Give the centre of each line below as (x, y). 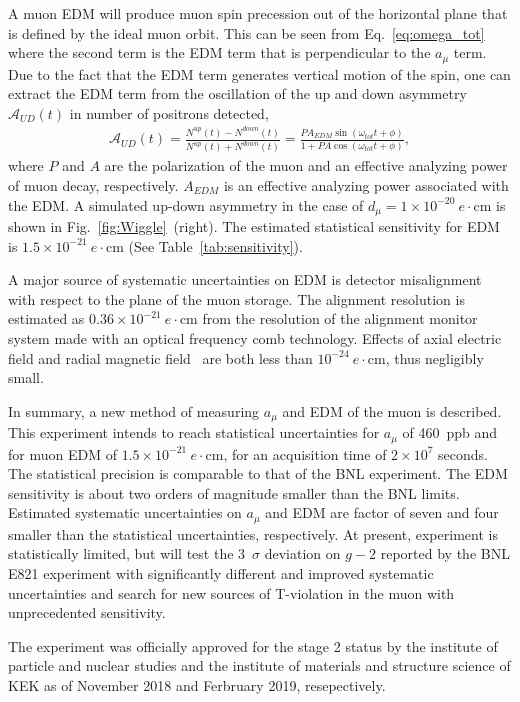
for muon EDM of (62, 453)
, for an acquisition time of (305, 453)
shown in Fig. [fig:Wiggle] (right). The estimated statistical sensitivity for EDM (254, 225)
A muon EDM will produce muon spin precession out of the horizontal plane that (258, 13)
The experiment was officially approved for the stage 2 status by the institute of (253, 645)
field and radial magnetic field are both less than (160, 357)
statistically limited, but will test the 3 (127, 553)
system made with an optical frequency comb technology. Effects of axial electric (255, 337)
